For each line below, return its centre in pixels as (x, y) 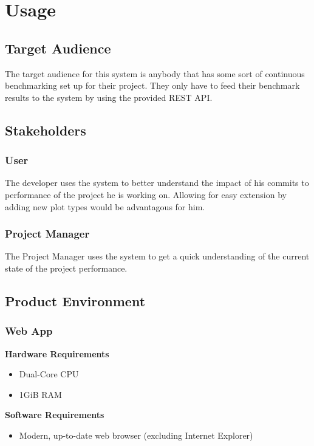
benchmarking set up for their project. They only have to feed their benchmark (152, 85)
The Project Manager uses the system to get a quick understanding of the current (157, 256)
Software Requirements (55, 415)
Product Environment (75, 300)
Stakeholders (46, 130)
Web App (29, 331)
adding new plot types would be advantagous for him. (105, 206)
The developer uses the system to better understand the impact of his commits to (157, 183)
